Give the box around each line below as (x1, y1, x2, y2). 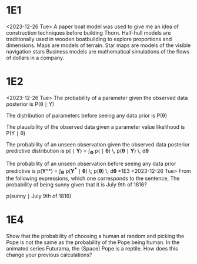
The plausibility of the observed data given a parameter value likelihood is (6, 123, 185, 130)
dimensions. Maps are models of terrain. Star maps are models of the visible (6, 42, 191, 49)
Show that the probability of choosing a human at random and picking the (6, 233, 185, 240)
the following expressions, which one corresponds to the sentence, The (6, 175, 180, 182)
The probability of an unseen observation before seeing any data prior (6, 160, 176, 167)
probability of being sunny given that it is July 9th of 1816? (6, 181, 147, 188)
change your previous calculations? (6, 251, 92, 259)
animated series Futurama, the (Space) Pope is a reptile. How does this (6, 245, 178, 252)
